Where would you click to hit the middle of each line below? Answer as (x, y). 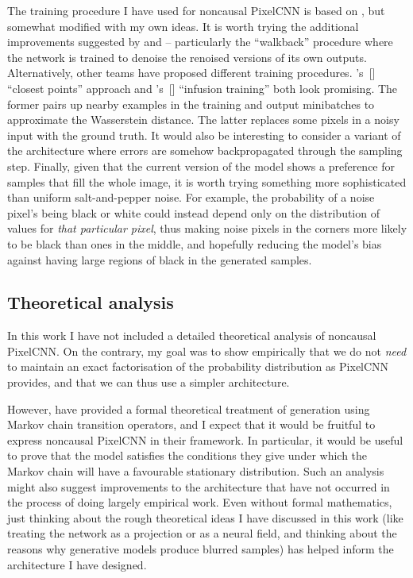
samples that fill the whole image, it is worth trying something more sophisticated (207, 181)
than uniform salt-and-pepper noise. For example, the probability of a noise (191, 197)
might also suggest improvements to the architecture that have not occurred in (199, 486)
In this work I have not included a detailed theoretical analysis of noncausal (192, 335)
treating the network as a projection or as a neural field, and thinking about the (202, 533)
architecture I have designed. (77, 564)
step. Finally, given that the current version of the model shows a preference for (201, 166)
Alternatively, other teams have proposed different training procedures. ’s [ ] (191, 73)
